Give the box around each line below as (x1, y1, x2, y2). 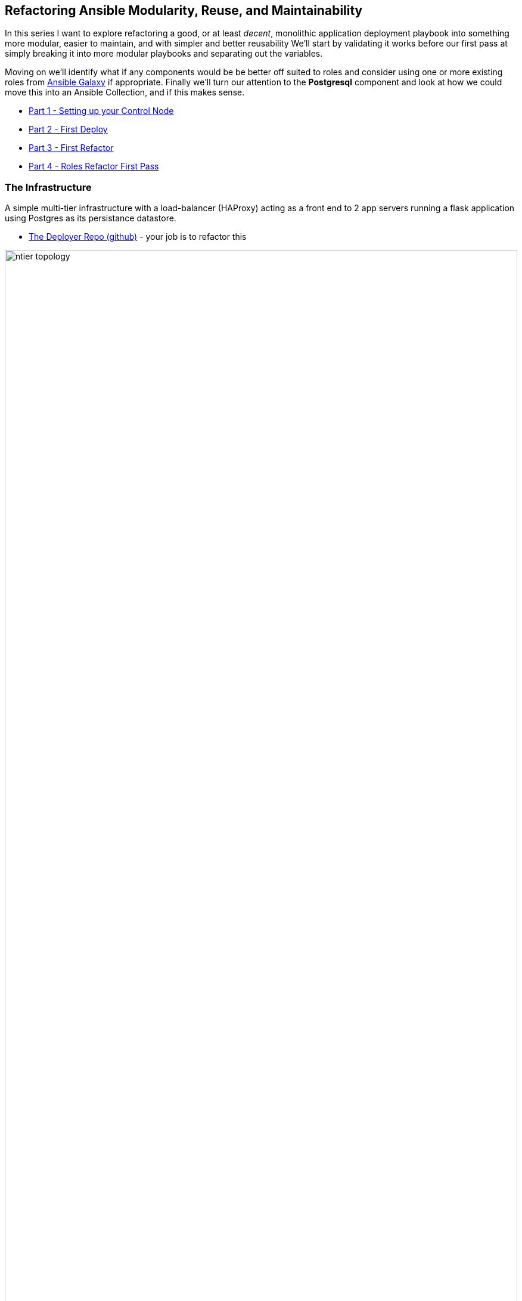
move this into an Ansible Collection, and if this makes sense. (5, 87, 245, 98)
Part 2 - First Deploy (29, 124, 108, 135)
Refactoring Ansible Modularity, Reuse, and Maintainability (5, 3, 363, 18)
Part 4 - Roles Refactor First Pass (29, 161, 159, 172)
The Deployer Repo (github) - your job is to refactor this (29, 231, 247, 242)
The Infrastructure (5, 181, 92, 193)
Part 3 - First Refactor (29, 143, 114, 153)
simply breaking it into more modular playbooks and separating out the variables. (5, 48, 323, 59)
